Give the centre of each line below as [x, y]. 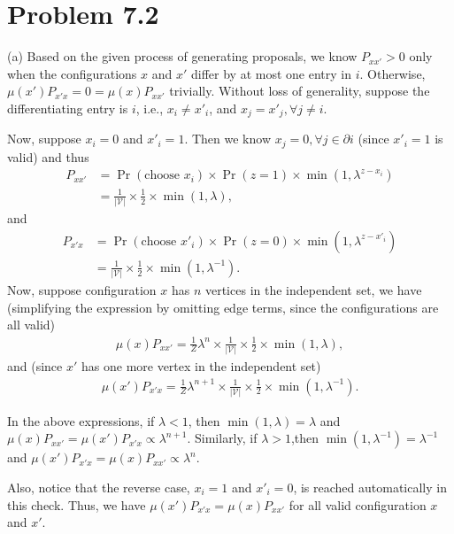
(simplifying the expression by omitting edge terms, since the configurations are [223, 307]
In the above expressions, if [81, 420]
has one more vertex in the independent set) [201, 365]
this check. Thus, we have [77, 504]
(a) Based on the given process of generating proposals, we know [182, 56]
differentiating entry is [68, 108]
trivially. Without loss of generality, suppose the [300, 91]
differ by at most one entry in [271, 73]
